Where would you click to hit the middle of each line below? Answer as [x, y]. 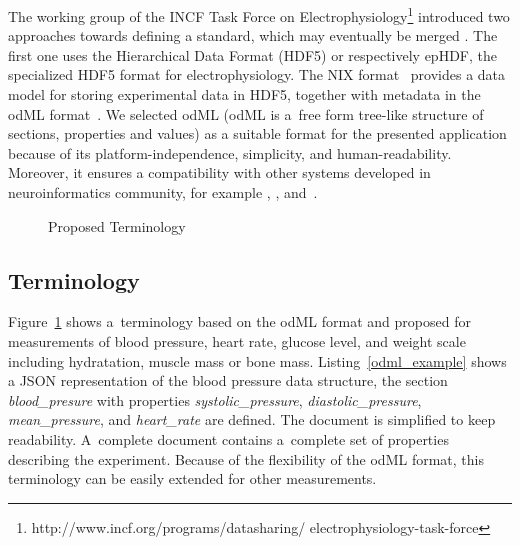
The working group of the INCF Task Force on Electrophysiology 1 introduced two [259, 14]
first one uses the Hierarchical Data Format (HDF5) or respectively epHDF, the [252, 54]
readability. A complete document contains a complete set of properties [228, 438]
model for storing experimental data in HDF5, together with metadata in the [244, 94]
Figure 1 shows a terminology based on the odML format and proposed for [239, 321]
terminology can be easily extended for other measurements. [192, 478]
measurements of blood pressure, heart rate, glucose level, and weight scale [237, 340]
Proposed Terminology [117, 225]
